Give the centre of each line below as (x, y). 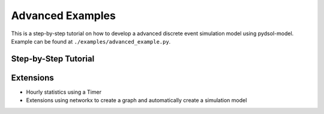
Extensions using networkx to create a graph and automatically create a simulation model (136, 100)
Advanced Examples (64, 16)
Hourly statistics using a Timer (64, 92)
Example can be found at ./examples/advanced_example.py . (91, 41)
